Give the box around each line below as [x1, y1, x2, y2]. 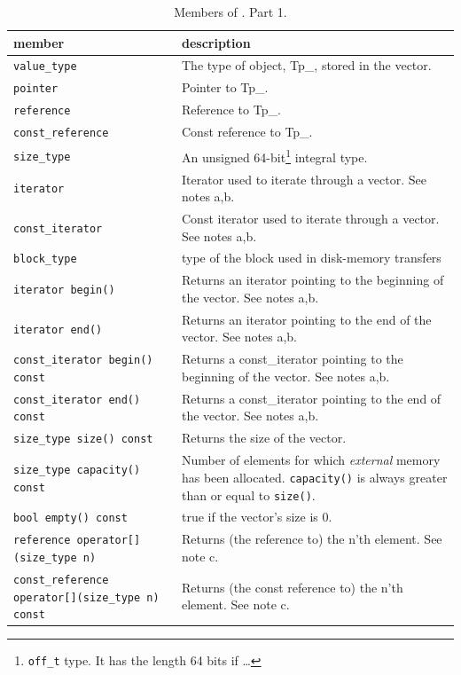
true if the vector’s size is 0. [181, 507, 332, 526]
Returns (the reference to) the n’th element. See [181, 530, 442, 548]
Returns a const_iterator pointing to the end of [181, 389, 441, 407]
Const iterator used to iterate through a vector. [181, 209, 440, 227]
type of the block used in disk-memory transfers [181, 248, 441, 267]
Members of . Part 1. [174, 3, 287, 20]
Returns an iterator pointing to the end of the [181, 310, 432, 328]
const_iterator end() [13, 393, 141, 406]
